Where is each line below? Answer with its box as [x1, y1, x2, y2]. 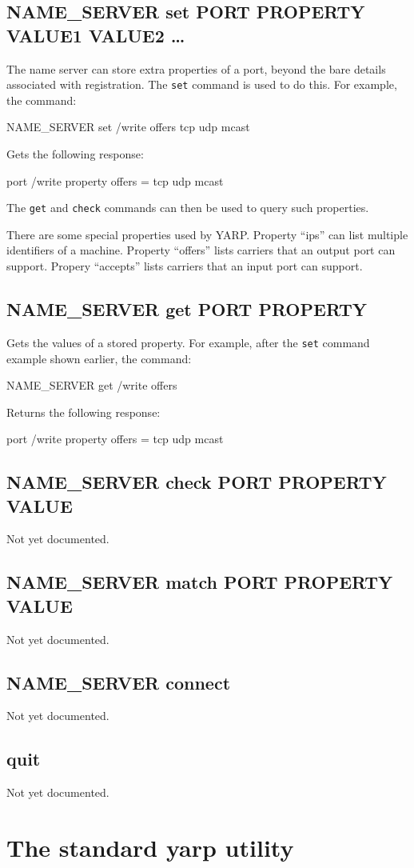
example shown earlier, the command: [6, 350, 192, 366]
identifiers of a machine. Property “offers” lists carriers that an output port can [6, 242, 396, 258]
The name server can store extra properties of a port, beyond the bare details [6, 60, 386, 77]
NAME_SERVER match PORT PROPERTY [6, 570, 393, 594]
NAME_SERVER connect [6, 670, 231, 694]
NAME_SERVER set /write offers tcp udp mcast [6, 118, 250, 135]
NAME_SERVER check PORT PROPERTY [6, 470, 387, 494]
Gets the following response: [6, 146, 144, 162]
